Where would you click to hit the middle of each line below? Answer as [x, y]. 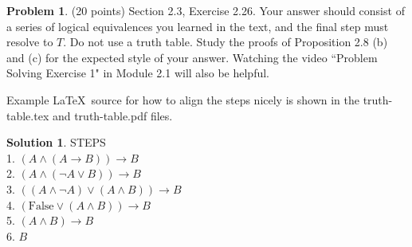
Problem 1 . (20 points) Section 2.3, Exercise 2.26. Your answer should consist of [206, 10]
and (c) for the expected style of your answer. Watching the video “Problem [192, 57]
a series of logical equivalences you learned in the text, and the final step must [198, 26]
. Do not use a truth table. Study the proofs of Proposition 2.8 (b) [226, 42]
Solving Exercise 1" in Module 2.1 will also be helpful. [138, 73]
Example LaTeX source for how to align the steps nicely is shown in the [183, 99]
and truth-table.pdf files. [112, 115]
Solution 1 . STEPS [56, 142]
